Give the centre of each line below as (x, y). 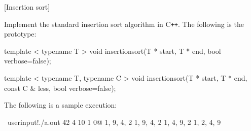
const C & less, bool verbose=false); (60, 88)
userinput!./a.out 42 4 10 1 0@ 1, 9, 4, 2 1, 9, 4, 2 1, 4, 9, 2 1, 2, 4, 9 (114, 122)
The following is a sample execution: (61, 105)
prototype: (20, 34)
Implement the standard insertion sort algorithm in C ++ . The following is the (124, 24)
